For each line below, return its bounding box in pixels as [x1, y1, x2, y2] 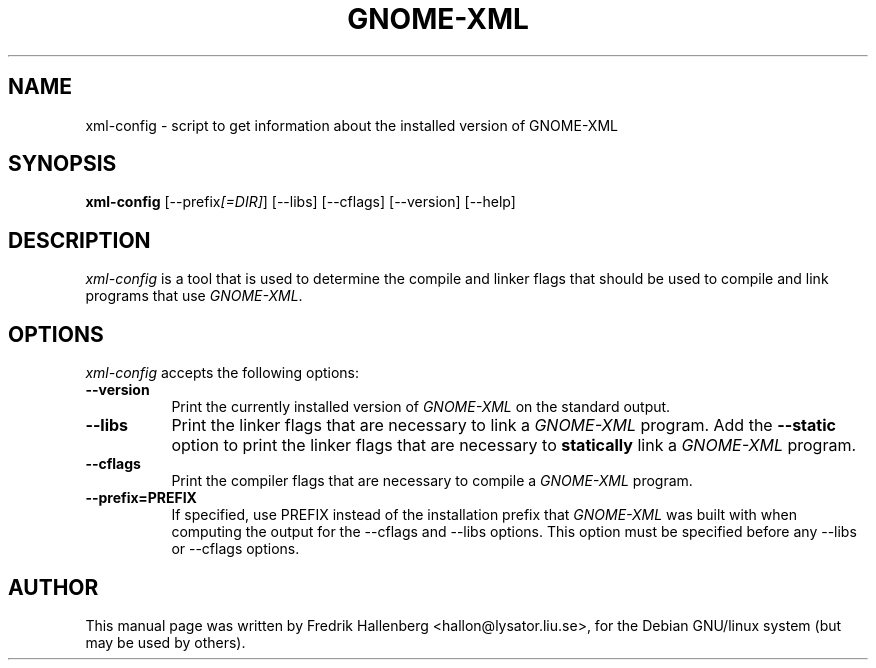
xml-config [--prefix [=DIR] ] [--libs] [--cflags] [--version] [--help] [85, 193, 516, 211]
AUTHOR [8, 574, 99, 600]
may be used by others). [85, 633, 246, 651]
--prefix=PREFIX [85, 489, 197, 507]
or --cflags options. [171, 540, 300, 558]
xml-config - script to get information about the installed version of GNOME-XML [85, 116, 618, 134]
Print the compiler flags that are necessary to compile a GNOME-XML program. [171, 472, 693, 490]
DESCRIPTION [8, 227, 151, 253]
